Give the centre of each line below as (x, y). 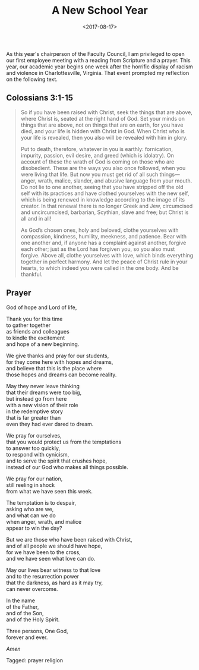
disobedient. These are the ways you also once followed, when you (103, 168)
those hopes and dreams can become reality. (61, 375)
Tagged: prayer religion (35, 660)
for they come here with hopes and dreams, (60, 362)
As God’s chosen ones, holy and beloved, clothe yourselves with (99, 230)
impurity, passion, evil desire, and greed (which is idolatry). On (97, 155)
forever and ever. (27, 637)
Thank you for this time (34, 319)
